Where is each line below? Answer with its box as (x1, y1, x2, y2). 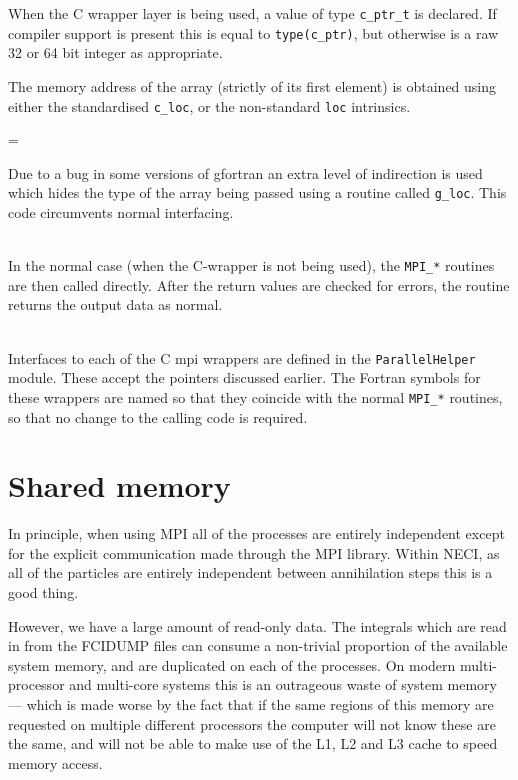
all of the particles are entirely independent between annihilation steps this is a (8, 562, 493, 583)
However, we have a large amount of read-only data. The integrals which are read (8, 615, 507, 636)
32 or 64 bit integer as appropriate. (8, 42, 223, 63)
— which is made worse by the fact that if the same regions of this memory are (8, 694, 494, 714)
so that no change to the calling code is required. (8, 406, 308, 427)
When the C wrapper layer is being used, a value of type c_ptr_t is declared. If (8, 3, 497, 23)
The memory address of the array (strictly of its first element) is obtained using (8, 75, 497, 96)
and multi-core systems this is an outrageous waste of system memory (69, 674, 498, 695)
